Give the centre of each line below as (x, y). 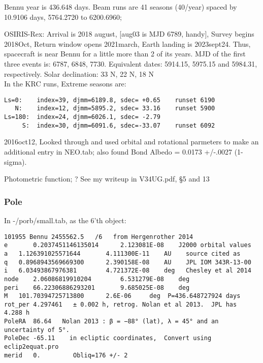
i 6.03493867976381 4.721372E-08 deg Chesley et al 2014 (128, 271)
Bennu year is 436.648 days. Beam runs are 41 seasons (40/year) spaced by (121, 7)
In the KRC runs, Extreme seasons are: (65, 84)
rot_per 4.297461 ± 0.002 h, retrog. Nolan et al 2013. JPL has (121, 304)
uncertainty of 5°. (37, 330)
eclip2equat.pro (31, 347)
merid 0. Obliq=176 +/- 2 (66, 355)
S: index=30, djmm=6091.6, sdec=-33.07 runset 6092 (119, 125)
